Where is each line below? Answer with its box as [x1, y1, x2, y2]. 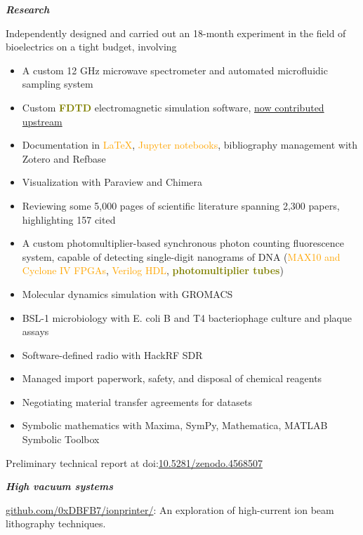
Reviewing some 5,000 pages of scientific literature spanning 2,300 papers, [22, 198, 340, 212]
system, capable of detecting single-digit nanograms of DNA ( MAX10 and [22, 249, 341, 264]
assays [22, 324, 49, 339]
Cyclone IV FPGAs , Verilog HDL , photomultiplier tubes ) [22, 263, 284, 278]
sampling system [22, 76, 93, 91]
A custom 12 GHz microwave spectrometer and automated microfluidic [22, 62, 328, 77]
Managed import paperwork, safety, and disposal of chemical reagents [22, 371, 322, 386]
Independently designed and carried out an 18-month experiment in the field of [6, 25, 346, 40]
